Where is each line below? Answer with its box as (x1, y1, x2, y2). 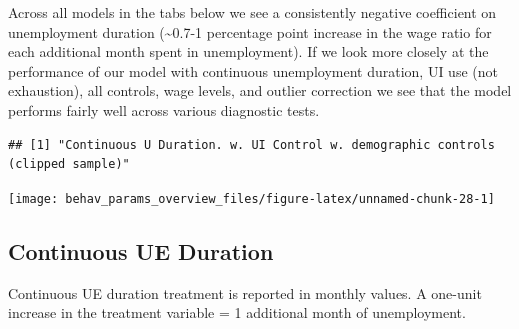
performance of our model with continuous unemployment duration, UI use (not (8, 60, 498, 81)
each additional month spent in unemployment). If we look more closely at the (8, 41, 489, 62)
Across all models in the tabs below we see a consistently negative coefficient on (8, 2, 497, 22)
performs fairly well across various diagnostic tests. (8, 99, 320, 120)
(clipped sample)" (8, 157, 130, 172)
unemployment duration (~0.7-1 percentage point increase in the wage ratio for (8, 21, 492, 42)
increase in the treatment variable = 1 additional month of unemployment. (8, 302, 466, 323)
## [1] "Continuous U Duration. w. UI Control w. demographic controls (8, 137, 495, 152)
